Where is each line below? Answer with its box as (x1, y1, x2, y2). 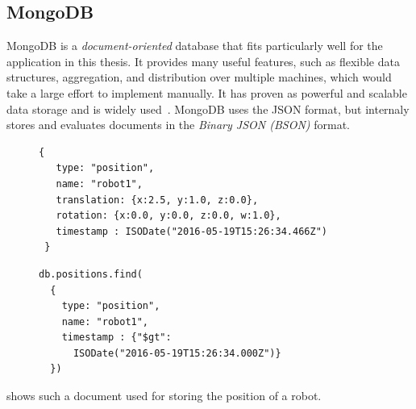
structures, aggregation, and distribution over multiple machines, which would (6, 69, 392, 86)
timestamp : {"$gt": (61, 332, 172, 344)
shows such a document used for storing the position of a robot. (6, 387, 322, 404)
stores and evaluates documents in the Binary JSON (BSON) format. (6, 116, 350, 133)
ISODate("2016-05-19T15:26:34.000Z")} (73, 347, 281, 359)
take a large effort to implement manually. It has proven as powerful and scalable (6, 84, 407, 101)
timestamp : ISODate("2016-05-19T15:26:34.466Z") (56, 225, 327, 237)
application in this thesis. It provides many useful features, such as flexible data (6, 52, 400, 69)
